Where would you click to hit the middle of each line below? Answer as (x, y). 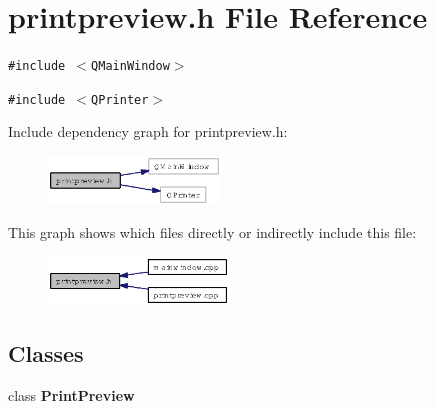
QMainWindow (130, 66)
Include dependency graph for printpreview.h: (148, 131)
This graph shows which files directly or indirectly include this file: (212, 232)
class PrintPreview (71, 394)
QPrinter (120, 99)
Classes (46, 353)
